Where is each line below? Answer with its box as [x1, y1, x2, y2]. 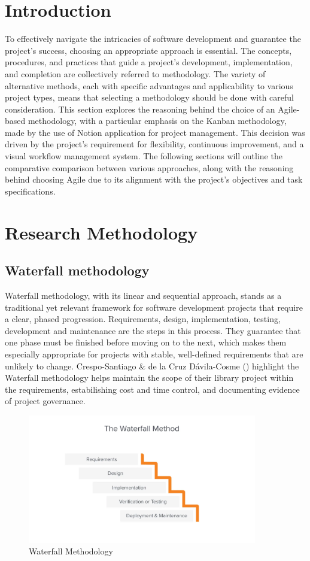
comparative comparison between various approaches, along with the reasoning [5, 161, 294, 174]
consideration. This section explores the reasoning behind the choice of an [5, 102, 275, 115]
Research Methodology [5, 220, 198, 244]
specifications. [5, 184, 56, 197]
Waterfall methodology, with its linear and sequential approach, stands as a [5, 289, 282, 302]
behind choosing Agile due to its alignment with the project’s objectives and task [5, 173, 303, 186]
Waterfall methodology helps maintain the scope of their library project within [5, 371, 294, 384]
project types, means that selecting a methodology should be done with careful [5, 91, 294, 104]
